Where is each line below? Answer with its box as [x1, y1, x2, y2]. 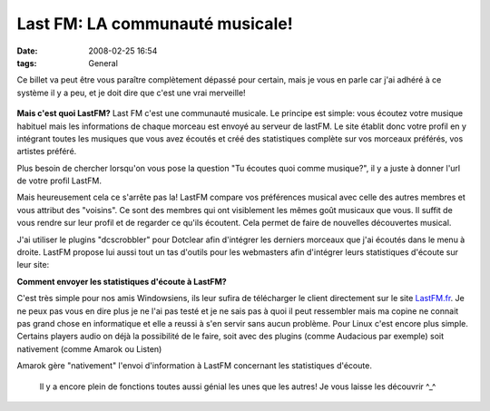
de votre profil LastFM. [16, 175, 102, 186]
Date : [16, 45, 38, 56]
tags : [16, 57, 37, 68]
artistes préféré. [16, 146, 77, 157]
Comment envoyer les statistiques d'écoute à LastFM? [16, 276, 227, 287]
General [88, 57, 118, 68]
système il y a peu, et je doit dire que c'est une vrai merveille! [16, 87, 246, 98]
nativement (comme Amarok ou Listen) [16, 343, 162, 354]
